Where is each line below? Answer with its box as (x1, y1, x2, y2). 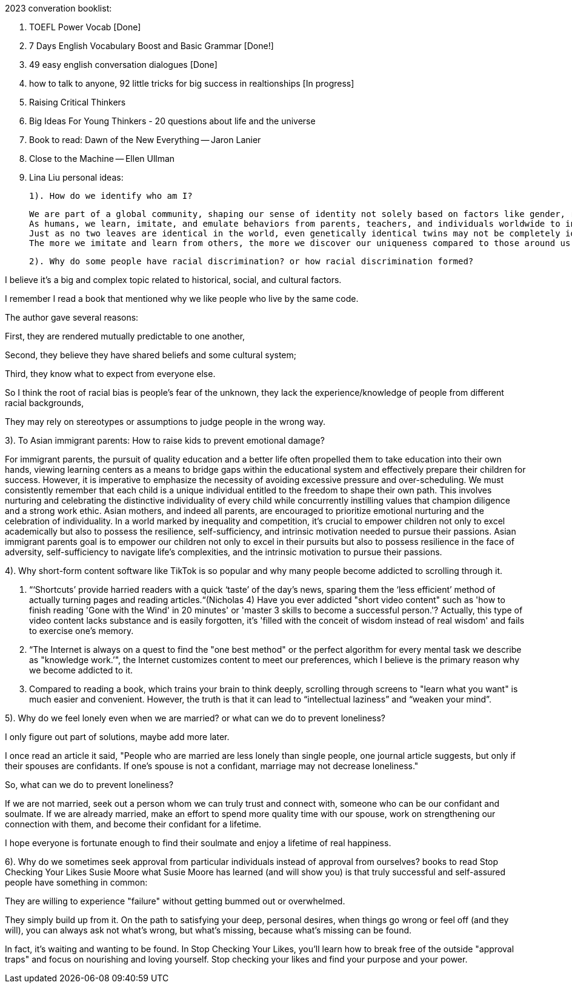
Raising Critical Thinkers (29, 97, 126, 107)
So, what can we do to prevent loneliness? (5, 779, 174, 790)
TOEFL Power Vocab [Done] (29, 22, 141, 32)
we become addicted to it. (29, 665, 133, 675)
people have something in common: (5, 877, 148, 887)
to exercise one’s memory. (29, 626, 134, 636)
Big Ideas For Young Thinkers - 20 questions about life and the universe (29, 116, 316, 126)
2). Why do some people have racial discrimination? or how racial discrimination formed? (29, 256, 474, 266)
